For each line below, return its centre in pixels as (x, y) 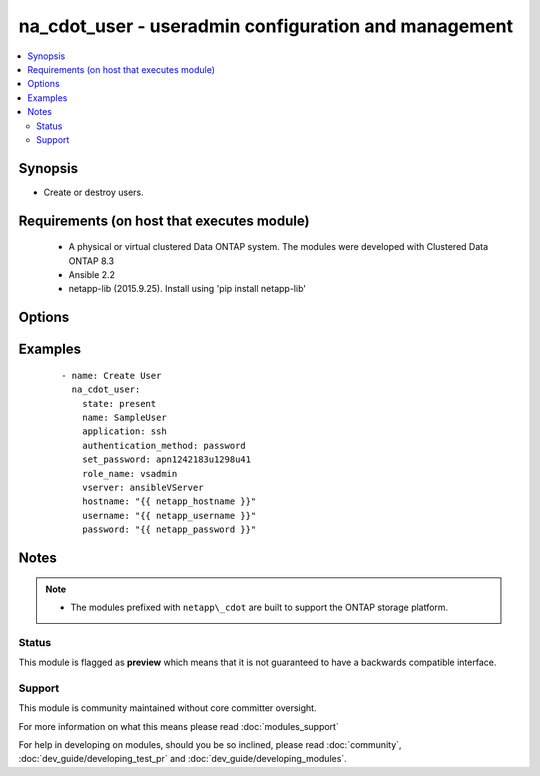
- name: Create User (111, 375)
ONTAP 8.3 (91, 261)
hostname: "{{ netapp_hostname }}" (169, 501)
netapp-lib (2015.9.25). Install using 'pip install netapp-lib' (187, 289)
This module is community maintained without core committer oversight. (167, 708)
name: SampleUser (124, 417)
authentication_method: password (164, 445)
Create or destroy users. (93, 192)
